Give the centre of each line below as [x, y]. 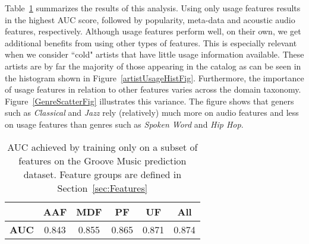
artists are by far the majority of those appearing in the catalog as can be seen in [153, 66]
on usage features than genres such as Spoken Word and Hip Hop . [124, 124]
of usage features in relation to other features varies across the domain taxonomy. [153, 89]
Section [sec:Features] [103, 188]
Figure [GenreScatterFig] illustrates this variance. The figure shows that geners [149, 101]
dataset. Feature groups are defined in [103, 174]
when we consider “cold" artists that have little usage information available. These [154, 54]
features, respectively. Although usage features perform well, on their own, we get [153, 31]
